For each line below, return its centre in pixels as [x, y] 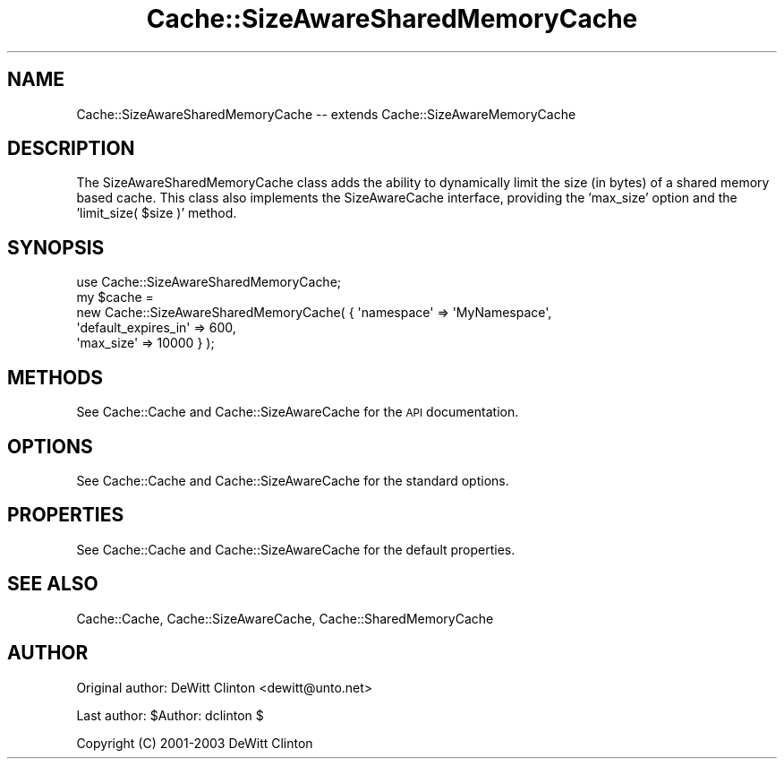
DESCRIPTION [71, 149]
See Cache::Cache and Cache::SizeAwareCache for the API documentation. [298, 412]
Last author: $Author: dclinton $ [170, 715]
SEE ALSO [53, 584]
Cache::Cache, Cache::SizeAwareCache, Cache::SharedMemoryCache [285, 618]
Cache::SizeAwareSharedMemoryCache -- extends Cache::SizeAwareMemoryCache [326, 114]
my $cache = [115, 297]
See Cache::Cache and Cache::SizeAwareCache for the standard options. [293, 480]
